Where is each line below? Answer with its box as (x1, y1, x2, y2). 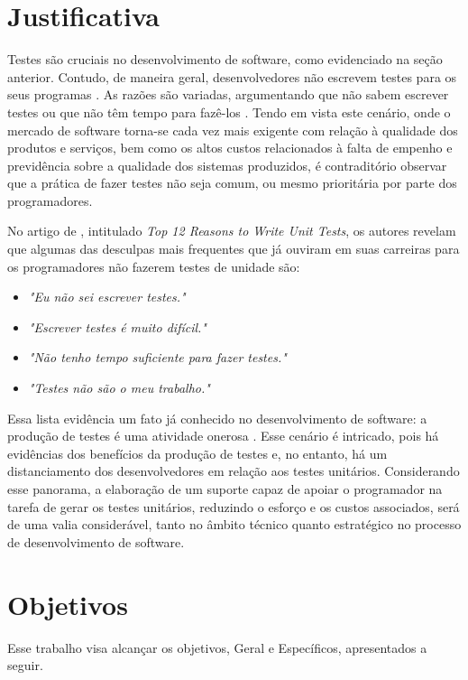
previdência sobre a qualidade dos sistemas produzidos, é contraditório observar (7, 155, 447, 174)
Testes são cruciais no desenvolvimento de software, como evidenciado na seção (7, 50, 443, 69)
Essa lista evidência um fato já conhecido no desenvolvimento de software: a (7, 408, 427, 427)
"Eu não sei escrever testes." (28, 287, 186, 306)
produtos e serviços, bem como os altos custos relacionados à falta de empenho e (7, 138, 453, 157)
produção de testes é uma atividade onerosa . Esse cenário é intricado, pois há (7, 426, 439, 445)
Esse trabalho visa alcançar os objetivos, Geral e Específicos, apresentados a (7, 638, 427, 657)
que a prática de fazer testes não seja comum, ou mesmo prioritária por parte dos (7, 173, 457, 192)
